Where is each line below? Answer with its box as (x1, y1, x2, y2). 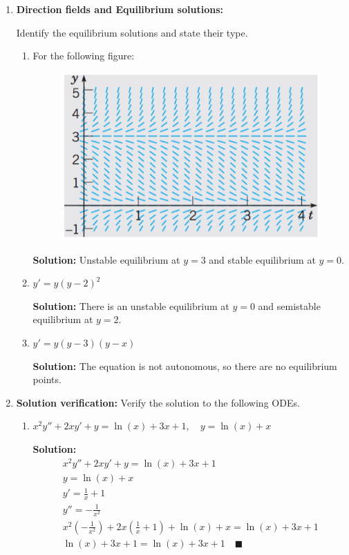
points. (32, 372, 62, 387)
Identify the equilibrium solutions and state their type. (16, 25, 248, 39)
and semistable (258, 298, 321, 313)
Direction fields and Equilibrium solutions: (16, 2, 223, 16)
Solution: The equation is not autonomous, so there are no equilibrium (32, 358, 337, 373)
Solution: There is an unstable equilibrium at (32, 298, 229, 313)
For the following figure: (32, 48, 135, 63)
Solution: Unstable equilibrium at (32, 252, 180, 266)
